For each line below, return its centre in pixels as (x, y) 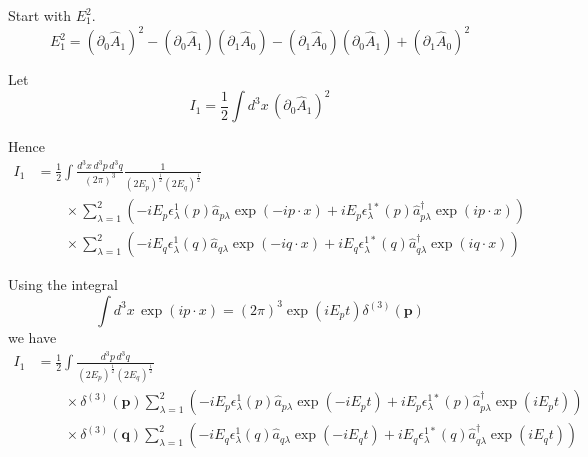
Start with (40, 15)
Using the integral (63, 284)
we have (32, 336)
